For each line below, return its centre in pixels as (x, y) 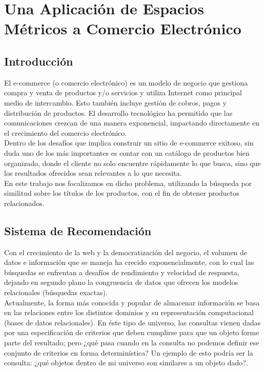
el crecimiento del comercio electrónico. (66, 132)
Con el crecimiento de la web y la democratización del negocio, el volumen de (126, 252)
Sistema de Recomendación (78, 230)
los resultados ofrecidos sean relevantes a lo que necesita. (93, 173)
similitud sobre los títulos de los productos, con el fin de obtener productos (122, 193)
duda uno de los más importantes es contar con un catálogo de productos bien (127, 152)
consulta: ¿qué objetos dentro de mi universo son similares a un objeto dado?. (126, 363)
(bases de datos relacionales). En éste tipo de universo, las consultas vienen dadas (132, 322)
